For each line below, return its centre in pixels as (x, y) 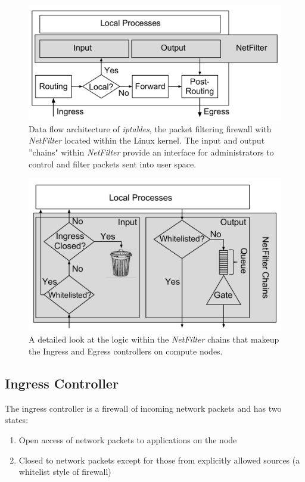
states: (17, 420)
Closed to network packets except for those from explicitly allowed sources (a (159, 460)
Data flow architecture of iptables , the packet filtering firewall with (150, 128)
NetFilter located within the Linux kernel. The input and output (147, 140)
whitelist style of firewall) (65, 472)
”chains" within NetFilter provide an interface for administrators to (151, 152)
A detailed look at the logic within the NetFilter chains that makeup (154, 339)
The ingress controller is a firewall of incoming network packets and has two (143, 408)
